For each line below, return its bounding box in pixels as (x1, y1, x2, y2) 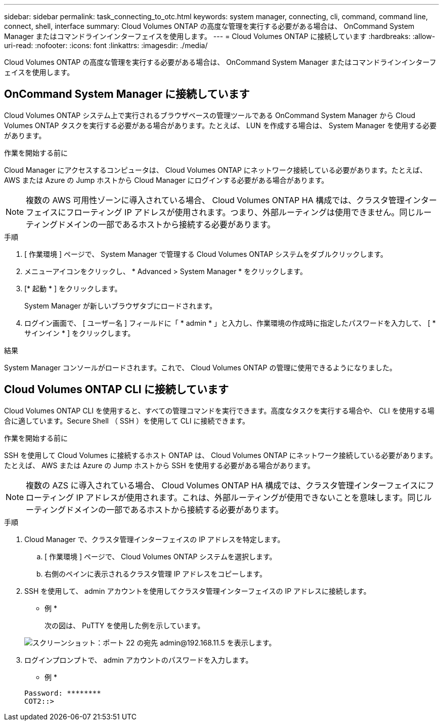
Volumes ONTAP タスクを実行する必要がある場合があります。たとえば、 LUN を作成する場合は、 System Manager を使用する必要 (4, 121, 437, 130)
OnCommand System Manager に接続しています (4, 88, 250, 101)
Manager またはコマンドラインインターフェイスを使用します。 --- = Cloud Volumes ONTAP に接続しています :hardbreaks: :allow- (4, 32, 435, 41)
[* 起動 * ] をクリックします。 (24, 284, 122, 293)
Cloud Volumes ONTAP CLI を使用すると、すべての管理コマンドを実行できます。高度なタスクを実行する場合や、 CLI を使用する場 (4, 406, 434, 415)
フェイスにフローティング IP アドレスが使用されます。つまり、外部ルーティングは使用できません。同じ (26, 207, 416, 217)
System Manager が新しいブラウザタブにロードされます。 (24, 301, 217, 310)
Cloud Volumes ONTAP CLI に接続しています (4, 383, 229, 396)
